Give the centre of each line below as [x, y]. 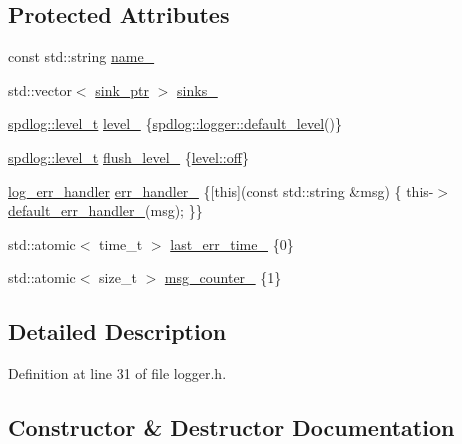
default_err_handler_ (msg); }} [105, 210]
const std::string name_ [81, 56]
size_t [118, 277]
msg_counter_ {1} [223, 277]
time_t [121, 243]
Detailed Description [117, 331]
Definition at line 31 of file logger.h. [117, 373]
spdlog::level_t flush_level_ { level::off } [128, 156]
